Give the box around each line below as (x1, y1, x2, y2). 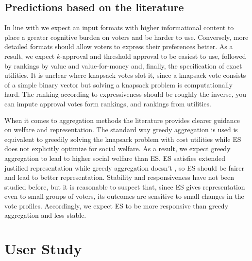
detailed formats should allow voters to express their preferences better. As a (4, 41, 233, 52)
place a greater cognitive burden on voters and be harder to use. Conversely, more (4, 32, 249, 42)
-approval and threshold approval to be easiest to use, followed (60, 51, 246, 61)
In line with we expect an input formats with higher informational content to (4, 22, 234, 33)
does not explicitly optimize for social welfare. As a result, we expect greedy (4, 143, 231, 154)
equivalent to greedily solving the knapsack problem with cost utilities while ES (4, 134, 241, 144)
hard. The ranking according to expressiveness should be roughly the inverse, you (4, 89, 247, 99)
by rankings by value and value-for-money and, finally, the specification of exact (4, 60, 242, 70)
